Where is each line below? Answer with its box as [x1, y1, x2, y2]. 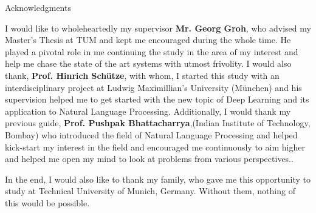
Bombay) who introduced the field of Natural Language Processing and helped [5, 128, 298, 141]
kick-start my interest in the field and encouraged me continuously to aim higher [5, 140, 305, 153]
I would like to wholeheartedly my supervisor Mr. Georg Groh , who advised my [5, 21, 311, 34]
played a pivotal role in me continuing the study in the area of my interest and [5, 45, 298, 58]
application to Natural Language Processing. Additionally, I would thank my [5, 104, 291, 117]
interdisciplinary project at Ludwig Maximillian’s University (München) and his [5, 81, 302, 93]
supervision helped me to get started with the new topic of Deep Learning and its [5, 93, 309, 106]
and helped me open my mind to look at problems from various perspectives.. [5, 152, 294, 165]
